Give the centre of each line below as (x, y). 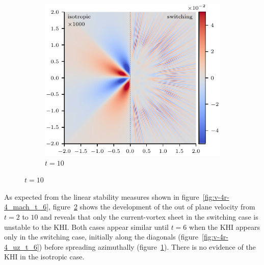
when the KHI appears (225, 227)
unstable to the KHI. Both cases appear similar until (86, 227)
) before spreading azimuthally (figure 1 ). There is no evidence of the (147, 246)
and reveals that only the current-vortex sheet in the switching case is (149, 216)
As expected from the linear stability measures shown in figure (102, 196)
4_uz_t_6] (22, 246)
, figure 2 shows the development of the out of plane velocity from (152, 207)
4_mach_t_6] (27, 207)
